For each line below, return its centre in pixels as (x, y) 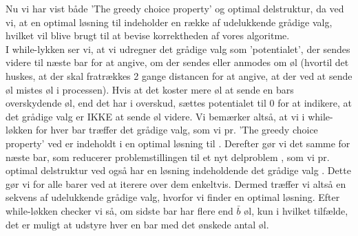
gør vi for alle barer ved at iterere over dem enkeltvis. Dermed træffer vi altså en (176, 183)
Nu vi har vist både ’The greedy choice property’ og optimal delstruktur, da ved (175, 8)
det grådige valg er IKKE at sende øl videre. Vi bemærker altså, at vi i (155, 116)
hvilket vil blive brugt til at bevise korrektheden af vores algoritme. (148, 35)
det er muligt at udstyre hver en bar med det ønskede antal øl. (137, 224)
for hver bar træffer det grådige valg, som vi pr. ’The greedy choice (177, 130)
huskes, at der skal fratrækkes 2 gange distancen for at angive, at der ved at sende (179, 75)
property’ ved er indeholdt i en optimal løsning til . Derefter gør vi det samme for (178, 143)
